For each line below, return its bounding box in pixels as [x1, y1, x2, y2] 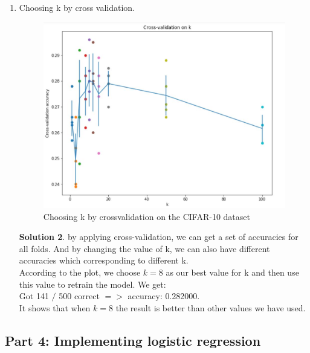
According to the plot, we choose [19, 266, 141, 279]
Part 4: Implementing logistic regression [5, 331, 261, 349]
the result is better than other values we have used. [115, 301, 306, 314]
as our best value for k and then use [166, 266, 299, 279]
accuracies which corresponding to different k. [19, 254, 189, 267]
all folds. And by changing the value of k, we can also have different [19, 242, 270, 254]
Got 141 [19, 290, 49, 302]
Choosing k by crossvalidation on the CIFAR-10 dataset [43, 210, 250, 222]
